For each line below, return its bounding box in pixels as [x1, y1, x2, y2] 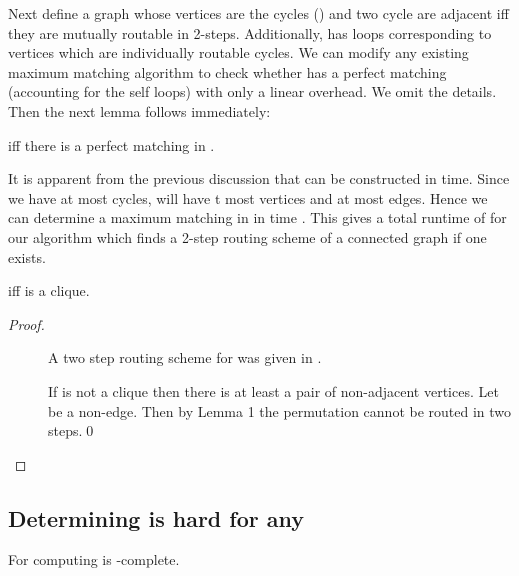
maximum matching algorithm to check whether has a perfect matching [8, 61, 447, 82]
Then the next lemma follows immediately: [8, 100, 271, 121]
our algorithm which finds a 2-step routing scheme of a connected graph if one [8, 226, 487, 247]
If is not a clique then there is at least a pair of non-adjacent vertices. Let [48, 380, 499, 401]
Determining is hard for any [8, 502, 304, 533]
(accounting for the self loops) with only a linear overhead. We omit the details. [8, 81, 497, 102]
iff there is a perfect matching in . [8, 134, 215, 155]
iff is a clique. [8, 280, 90, 301]
